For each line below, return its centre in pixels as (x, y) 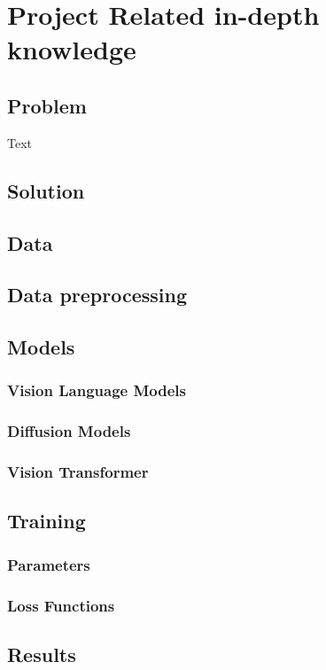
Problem (47, 105)
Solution (46, 190)
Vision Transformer (78, 472)
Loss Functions (61, 605)
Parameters (49, 564)
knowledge (72, 49)
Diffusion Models (69, 431)
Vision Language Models (97, 390)
